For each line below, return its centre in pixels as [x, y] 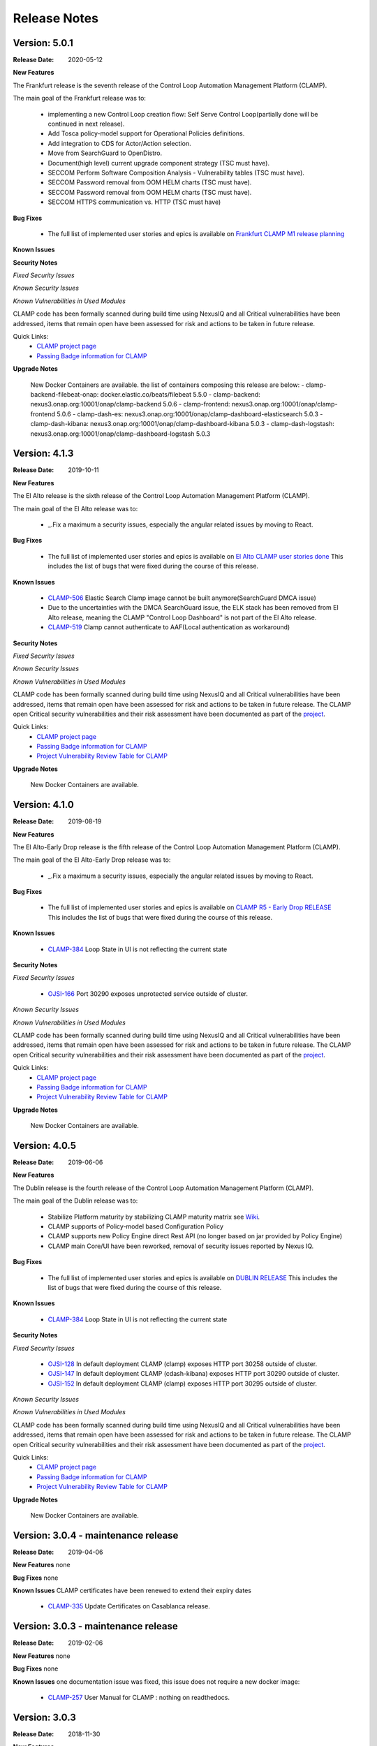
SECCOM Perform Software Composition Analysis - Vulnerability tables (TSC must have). [176, 173]
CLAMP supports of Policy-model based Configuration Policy [135, 1226]
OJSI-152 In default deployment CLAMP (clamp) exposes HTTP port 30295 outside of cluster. [183, 1384]
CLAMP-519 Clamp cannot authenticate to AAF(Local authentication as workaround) [169, 627]
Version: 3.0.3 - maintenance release [95, 1626]
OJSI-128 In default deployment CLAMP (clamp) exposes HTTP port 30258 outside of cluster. [183, 1364]
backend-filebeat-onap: [65, 394]
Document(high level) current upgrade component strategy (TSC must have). [159, 163]
